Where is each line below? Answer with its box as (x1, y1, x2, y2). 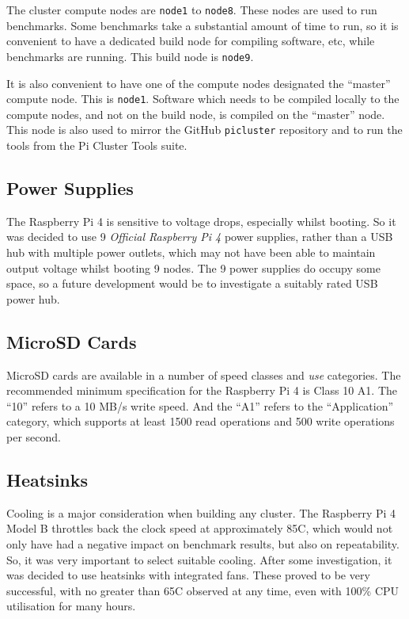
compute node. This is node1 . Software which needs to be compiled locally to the (6, 90, 400, 107)
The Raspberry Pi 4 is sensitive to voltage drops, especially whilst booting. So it (6, 212, 396, 229)
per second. (6, 428, 61, 445)
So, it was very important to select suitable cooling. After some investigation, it (6, 551, 392, 567)
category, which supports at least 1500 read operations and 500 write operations (6, 413, 395, 430)
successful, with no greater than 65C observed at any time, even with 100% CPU (6, 582, 400, 598)
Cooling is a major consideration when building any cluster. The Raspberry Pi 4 (6, 504, 396, 521)
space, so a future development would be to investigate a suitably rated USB (6, 275, 378, 292)
